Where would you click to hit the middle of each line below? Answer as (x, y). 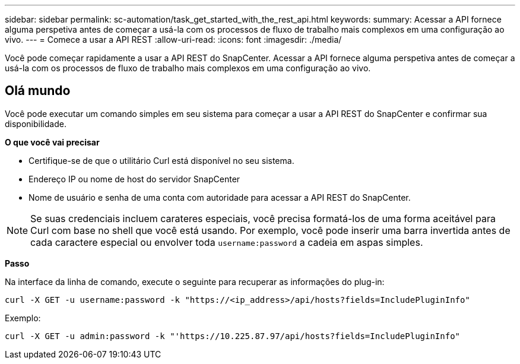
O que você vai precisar (52, 142)
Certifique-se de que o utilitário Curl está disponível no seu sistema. (161, 160)
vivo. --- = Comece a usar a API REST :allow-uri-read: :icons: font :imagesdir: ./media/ (173, 39)
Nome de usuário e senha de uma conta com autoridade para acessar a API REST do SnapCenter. (220, 197)
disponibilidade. (36, 124)
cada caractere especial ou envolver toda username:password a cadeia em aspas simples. (227, 242)
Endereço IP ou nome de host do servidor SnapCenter (134, 179)
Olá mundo (38, 91)
